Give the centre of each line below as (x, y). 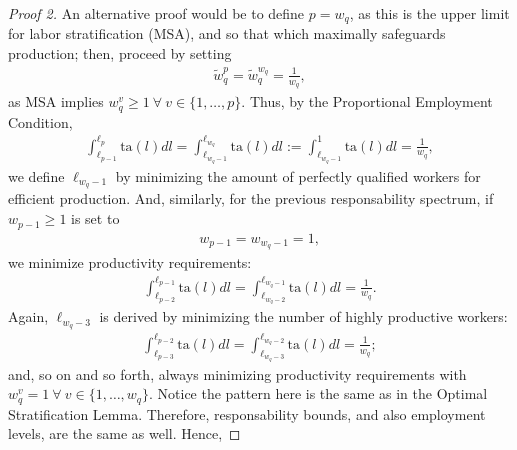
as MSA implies (56, 101)
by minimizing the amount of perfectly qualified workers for (298, 175)
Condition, (40, 121)
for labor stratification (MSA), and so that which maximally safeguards (227, 33)
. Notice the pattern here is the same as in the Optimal (318, 393)
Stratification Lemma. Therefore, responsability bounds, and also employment (247, 413)
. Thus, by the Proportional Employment (367, 101)
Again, (28, 316)
